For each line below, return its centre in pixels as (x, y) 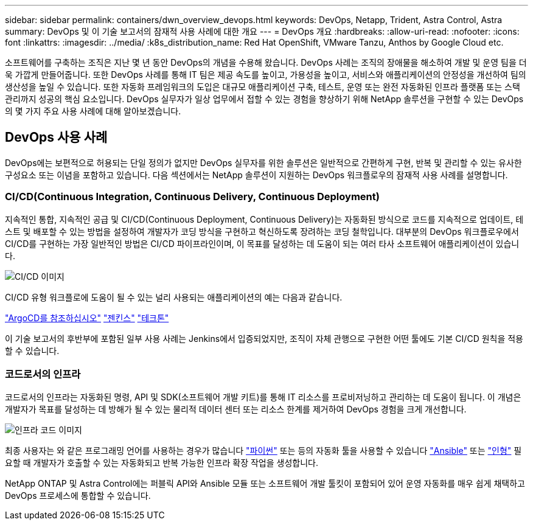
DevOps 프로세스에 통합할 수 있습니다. (78, 496)
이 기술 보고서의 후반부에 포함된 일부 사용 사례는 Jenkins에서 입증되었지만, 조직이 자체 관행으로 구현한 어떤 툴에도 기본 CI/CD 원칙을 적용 (264, 338)
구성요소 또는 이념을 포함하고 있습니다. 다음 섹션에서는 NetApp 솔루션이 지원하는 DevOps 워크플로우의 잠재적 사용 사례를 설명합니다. (256, 175)
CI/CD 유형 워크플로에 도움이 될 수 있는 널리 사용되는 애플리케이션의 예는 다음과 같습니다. (174, 297)
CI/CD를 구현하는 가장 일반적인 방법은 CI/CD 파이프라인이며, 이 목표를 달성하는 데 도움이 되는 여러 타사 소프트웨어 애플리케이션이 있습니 (262, 243)
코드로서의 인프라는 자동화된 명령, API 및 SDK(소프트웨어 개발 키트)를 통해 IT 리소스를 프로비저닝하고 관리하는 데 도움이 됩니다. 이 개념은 (263, 397)
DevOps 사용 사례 (56, 137)
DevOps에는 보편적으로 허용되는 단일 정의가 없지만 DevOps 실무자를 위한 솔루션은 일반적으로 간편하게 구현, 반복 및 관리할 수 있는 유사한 (263, 162)
